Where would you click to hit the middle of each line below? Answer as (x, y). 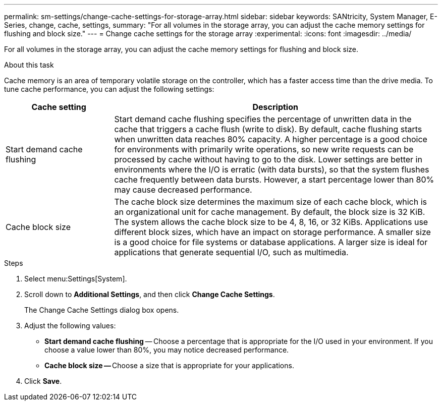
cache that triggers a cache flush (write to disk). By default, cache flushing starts (268, 129)
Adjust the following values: (70, 326)
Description (275, 107)
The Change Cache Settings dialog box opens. (102, 310)
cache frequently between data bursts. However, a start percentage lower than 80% (274, 180)
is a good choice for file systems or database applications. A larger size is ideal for (271, 242)
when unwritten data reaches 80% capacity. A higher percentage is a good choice (271, 139)
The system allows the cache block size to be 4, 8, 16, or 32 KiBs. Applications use (271, 222)
